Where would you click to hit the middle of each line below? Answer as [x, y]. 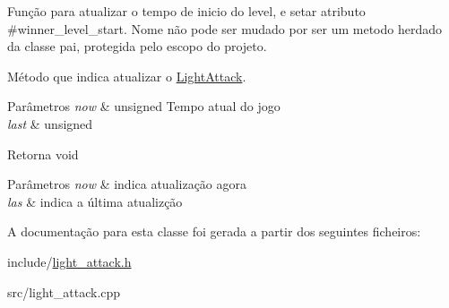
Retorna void [43, 154]
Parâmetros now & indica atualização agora [127, 184]
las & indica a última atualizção [95, 201]
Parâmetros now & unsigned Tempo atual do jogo [144, 106]
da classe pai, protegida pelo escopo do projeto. [137, 46]
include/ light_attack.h [69, 261]
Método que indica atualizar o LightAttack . [127, 76]
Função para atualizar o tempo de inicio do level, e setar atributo [186, 11]
